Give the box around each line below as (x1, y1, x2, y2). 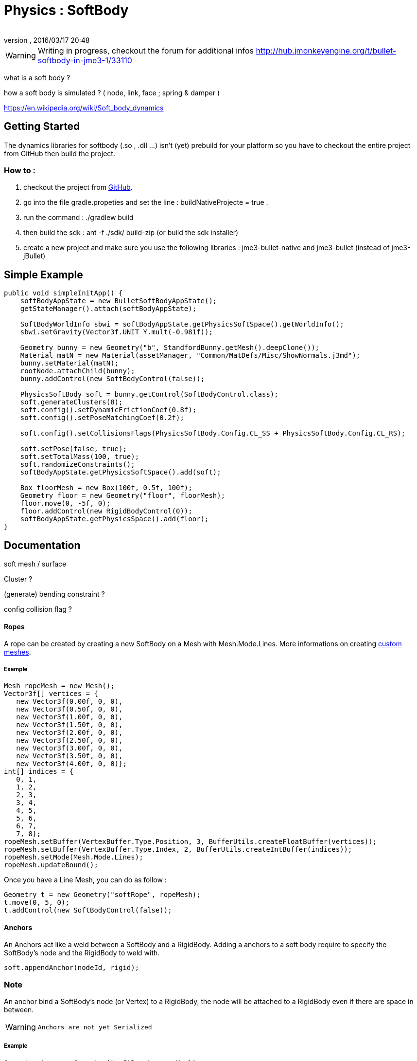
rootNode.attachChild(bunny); (20, 367, 135, 375)
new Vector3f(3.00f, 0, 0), (16, 744, 123, 752)
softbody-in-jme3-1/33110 (37, 55, 132, 65)
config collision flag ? (4, 605, 72, 614)
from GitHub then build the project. (4, 149, 115, 158)
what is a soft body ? (4, 73, 70, 82)
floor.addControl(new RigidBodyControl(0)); (20, 507, 192, 515)
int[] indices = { (4, 768, 74, 776)
